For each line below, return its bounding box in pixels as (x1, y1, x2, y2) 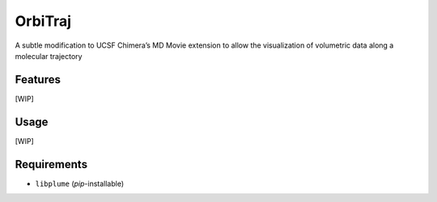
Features (15, 73, 61, 86)
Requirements (15, 158, 88, 171)
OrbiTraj (15, 12, 72, 30)
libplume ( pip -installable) (35, 179, 125, 188)
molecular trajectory (15, 51, 83, 61)
